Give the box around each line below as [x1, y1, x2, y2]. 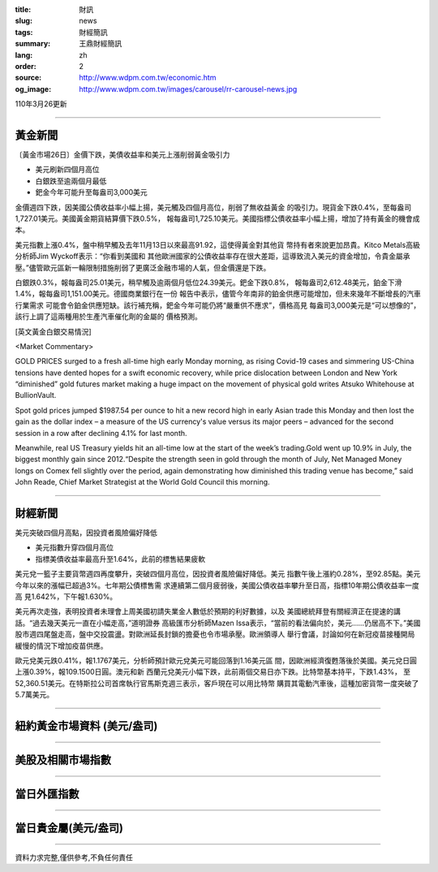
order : [15, 61, 36, 71]
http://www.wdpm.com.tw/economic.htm [79, 73, 217, 83]
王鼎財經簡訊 [79, 39, 122, 49]
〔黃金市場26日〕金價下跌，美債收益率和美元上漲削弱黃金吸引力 [15, 150, 230, 160]
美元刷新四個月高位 [35, 165, 100, 175]
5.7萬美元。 [15, 690, 54, 700]
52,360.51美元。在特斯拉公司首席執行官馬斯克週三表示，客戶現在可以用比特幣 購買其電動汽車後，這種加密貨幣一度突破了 [15, 678, 419, 688]
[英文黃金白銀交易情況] [15, 326, 92, 336]
